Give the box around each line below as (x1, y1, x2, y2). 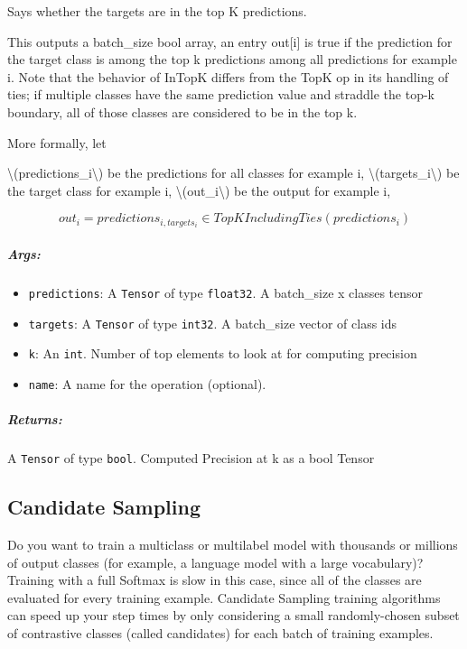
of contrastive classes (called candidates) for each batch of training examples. (7, 624, 434, 643)
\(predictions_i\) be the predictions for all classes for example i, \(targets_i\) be (7, 163, 460, 182)
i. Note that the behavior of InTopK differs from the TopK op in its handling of (7, 67, 449, 86)
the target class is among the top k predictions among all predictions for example (7, 50, 457, 69)
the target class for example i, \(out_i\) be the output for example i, (7, 181, 391, 199)
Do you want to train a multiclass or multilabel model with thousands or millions (7, 535, 458, 554)
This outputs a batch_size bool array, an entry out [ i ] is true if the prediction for (7, 32, 453, 51)
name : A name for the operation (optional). (28, 374, 266, 393)
